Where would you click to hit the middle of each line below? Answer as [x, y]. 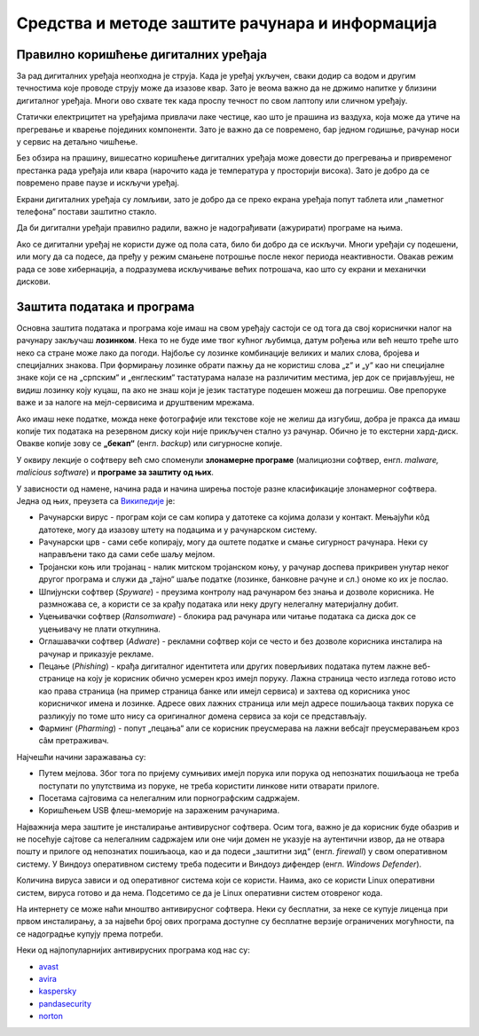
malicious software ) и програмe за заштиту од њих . [115, 472]
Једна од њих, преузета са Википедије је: [96, 500]
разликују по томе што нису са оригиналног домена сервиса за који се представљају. [203, 716]
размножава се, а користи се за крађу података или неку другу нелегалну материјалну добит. [219, 604]
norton [51, 1016]
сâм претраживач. [74, 741]
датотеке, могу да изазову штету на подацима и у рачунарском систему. [178, 530]
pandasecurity [65, 1003]
